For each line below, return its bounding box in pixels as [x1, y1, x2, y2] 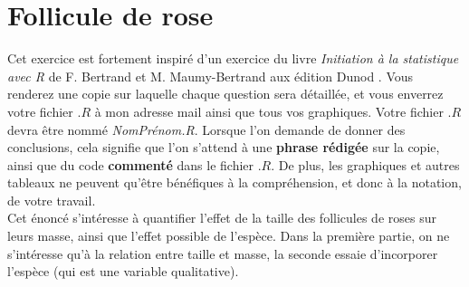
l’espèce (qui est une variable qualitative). [7, 262, 239, 281]
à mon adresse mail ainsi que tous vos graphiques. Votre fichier [94, 101, 444, 120]
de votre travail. [7, 190, 96, 209]
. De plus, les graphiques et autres [271, 155, 460, 174]
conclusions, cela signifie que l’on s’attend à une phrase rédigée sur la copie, [7, 138, 440, 157]
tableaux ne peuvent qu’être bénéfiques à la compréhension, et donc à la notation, [7, 173, 462, 192]
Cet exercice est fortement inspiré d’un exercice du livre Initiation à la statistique [7, 49, 459, 68]
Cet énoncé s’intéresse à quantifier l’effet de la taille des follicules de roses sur [7, 208, 436, 227]
